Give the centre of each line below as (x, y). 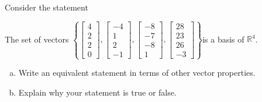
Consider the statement (46, 7)
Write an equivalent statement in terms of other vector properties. (137, 73)
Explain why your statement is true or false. (97, 92)
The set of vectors (37, 39)
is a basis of (223, 39)
